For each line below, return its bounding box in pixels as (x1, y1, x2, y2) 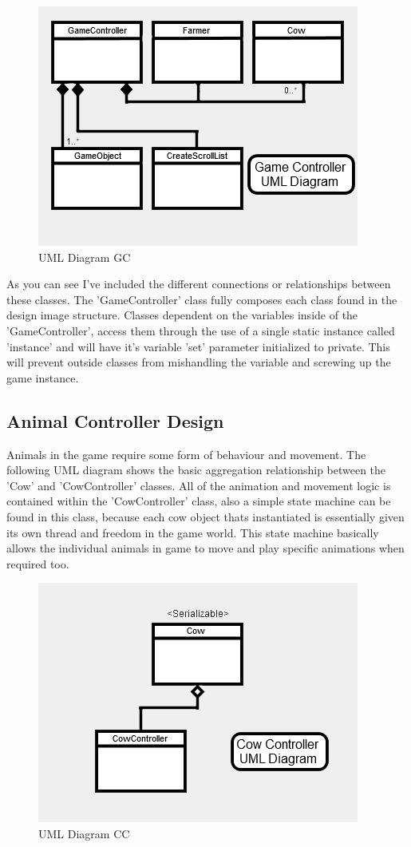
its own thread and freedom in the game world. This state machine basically (6, 524, 379, 540)
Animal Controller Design (6, 408, 224, 433)
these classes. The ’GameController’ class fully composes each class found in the (6, 291, 397, 307)
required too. (6, 555, 69, 572)
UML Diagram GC (38, 248, 131, 265)
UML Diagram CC (38, 825, 130, 841)
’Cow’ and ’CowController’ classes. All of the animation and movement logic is (6, 477, 391, 493)
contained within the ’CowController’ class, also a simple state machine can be (6, 493, 391, 509)
